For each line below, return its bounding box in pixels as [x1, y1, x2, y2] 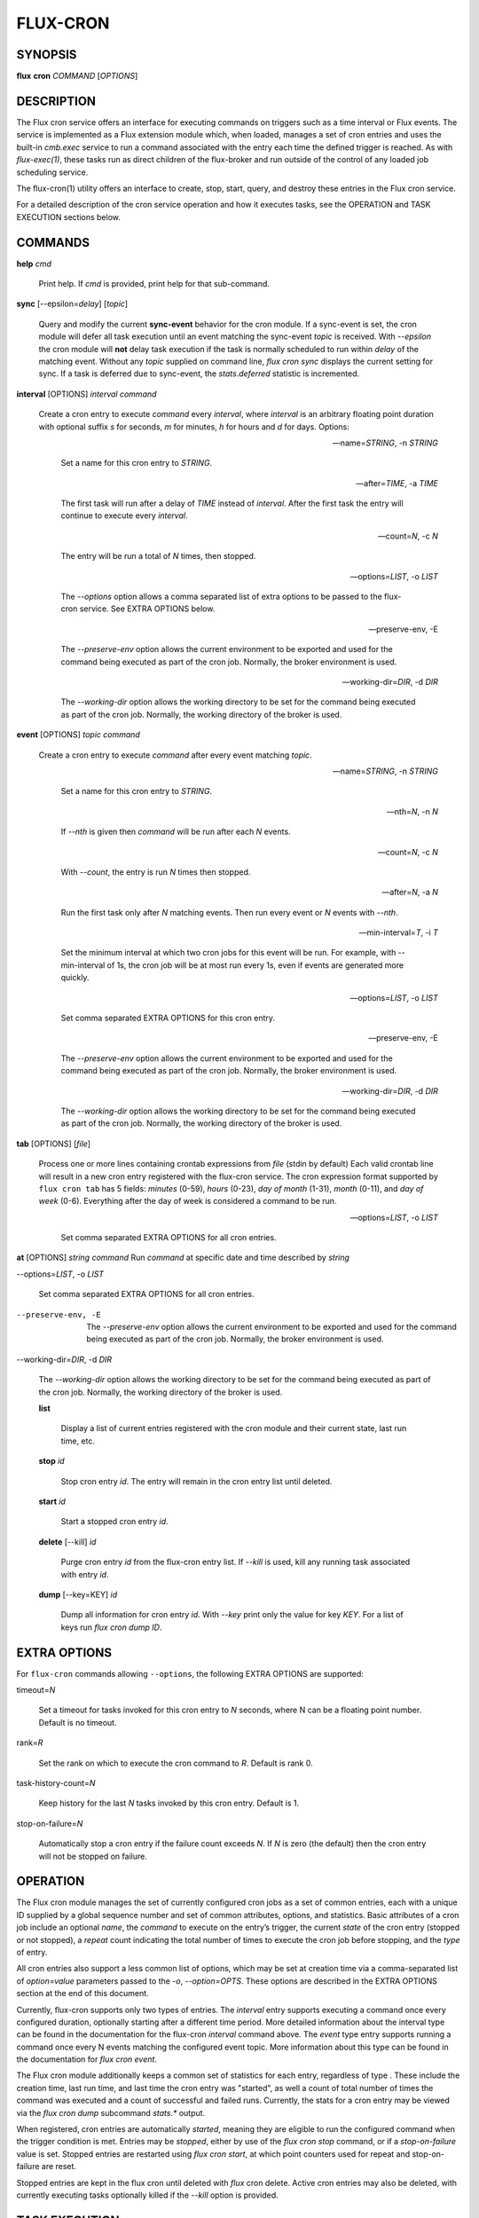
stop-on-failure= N [16, 1818, 83, 1829]
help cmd [16, 258, 52, 269]
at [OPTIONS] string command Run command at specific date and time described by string [16, 1252, 350, 1263]
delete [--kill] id [38, 1536, 97, 1547]
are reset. [41, 2161, 77, 2172]
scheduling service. [16, 167, 89, 177]
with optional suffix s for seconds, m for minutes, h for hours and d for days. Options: [38, 421, 350, 432]
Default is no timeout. [38, 1717, 117, 1727]
